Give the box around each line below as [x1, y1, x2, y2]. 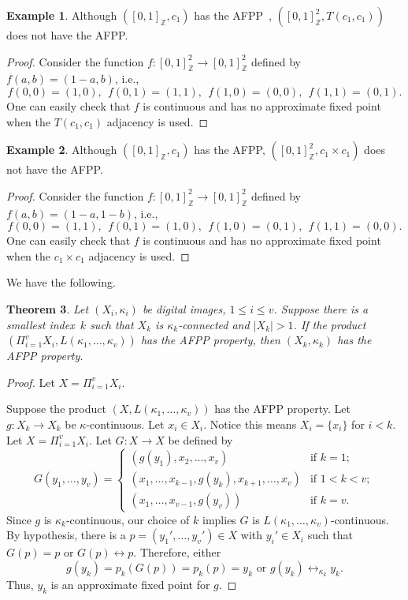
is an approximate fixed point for [50, 576, 210, 592]
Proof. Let [6, 373, 55, 390]
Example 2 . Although [6, 141, 117, 158]
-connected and [178, 316, 250, 332]
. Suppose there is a [273, 300, 369, 317]
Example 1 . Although [6, 7, 117, 23]
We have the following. [6, 274, 116, 291]
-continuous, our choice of [65, 511, 190, 527]
